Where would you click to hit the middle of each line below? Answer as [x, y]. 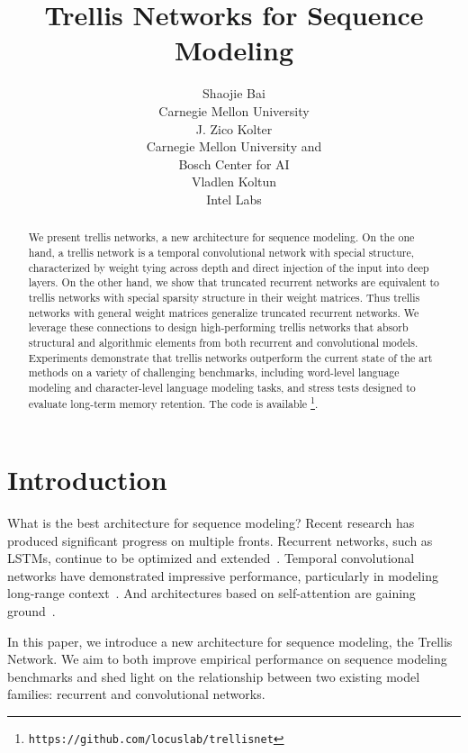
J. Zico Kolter [234, 128]
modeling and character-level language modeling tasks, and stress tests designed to [222, 387]
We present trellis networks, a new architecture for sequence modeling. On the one [221, 237]
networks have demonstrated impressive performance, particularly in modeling [223, 575]
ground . [31, 611]
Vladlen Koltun [234, 181]
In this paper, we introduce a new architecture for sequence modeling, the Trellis [230, 641]
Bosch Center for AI [234, 163]
